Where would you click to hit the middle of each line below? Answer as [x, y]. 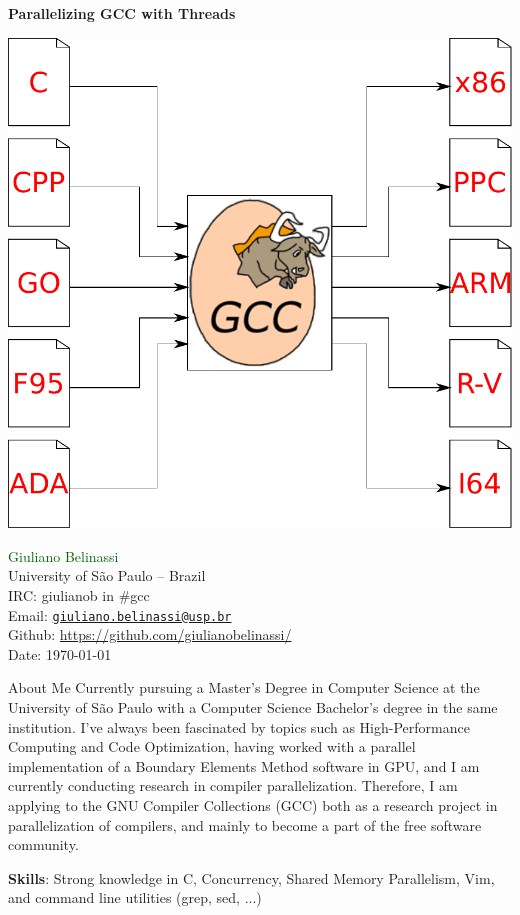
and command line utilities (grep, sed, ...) [135, 897]
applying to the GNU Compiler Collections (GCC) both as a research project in [253, 804]
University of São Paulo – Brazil [107, 575]
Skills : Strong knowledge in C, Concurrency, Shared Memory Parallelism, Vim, [251, 877]
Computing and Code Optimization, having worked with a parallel [212, 746]
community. [43, 844]
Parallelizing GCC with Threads [122, 13]
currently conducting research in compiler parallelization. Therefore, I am [233, 785]
